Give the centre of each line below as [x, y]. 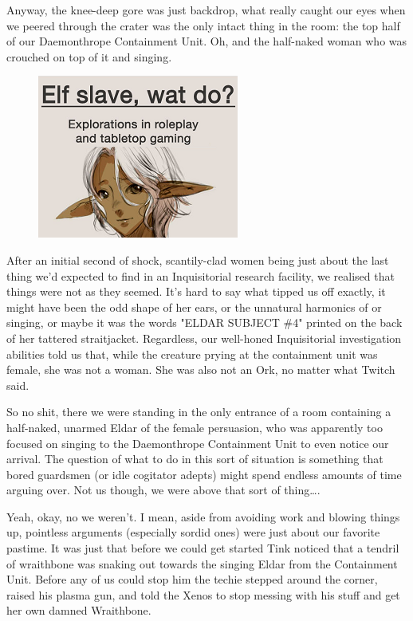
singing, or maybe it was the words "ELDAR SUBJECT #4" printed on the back [205, 322]
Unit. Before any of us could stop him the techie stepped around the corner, [192, 579]
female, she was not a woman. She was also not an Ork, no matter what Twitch [201, 369]
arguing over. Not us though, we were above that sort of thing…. [163, 490]
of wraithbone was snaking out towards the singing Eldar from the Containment [202, 563]
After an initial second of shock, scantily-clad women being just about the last [198, 259]
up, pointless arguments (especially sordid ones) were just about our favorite [193, 532]
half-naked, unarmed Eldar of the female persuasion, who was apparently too [195, 427]
